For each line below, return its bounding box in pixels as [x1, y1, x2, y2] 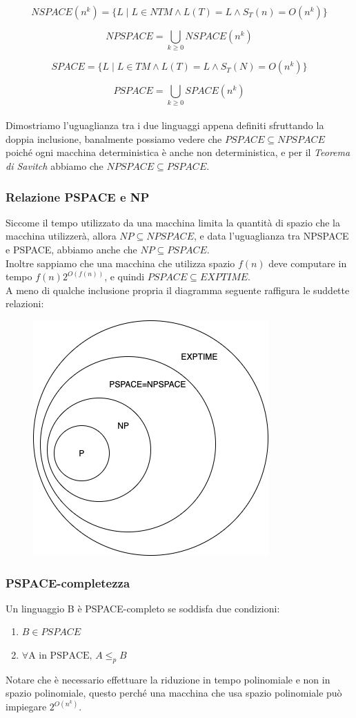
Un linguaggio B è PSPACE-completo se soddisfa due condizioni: [6, 601, 280, 615]
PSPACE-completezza [6, 574, 130, 591]
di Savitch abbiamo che [6, 159, 103, 173]
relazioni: [6, 296, 44, 311]
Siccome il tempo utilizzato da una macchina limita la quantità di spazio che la [6, 215, 341, 229]
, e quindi [104, 269, 145, 284]
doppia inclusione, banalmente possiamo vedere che [6, 131, 222, 146]
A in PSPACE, [28, 651, 92, 661]
